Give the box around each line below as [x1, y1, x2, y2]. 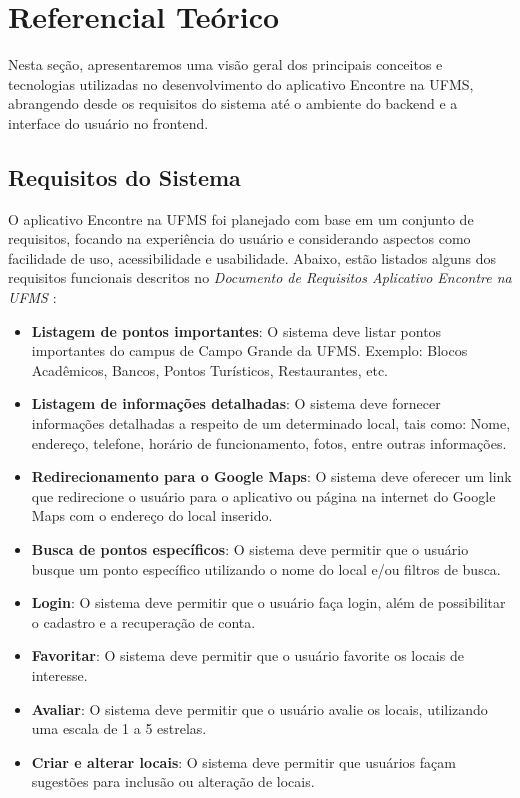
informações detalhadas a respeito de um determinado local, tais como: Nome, [31, 413, 511, 434]
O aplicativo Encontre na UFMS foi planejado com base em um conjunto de [8, 208, 474, 229]
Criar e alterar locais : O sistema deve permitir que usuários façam [31, 751, 456, 772]
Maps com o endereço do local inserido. [31, 505, 273, 526]
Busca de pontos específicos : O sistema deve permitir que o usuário [31, 539, 469, 560]
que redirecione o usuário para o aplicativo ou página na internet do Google [31, 485, 496, 506]
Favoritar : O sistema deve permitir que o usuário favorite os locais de [31, 645, 464, 666]
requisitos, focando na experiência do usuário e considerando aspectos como [8, 228, 471, 249]
